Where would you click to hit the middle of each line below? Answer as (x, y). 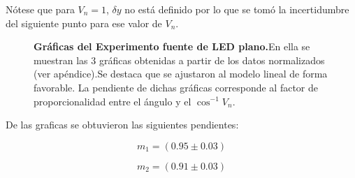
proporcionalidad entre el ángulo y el (113, 101)
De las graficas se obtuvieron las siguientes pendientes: (122, 125)
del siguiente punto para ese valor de (84, 23)
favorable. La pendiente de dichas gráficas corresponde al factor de (176, 87)
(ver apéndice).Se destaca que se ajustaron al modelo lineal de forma (181, 74)
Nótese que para (40, 9)
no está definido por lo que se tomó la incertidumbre (237, 9)
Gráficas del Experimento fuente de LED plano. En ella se (172, 46)
